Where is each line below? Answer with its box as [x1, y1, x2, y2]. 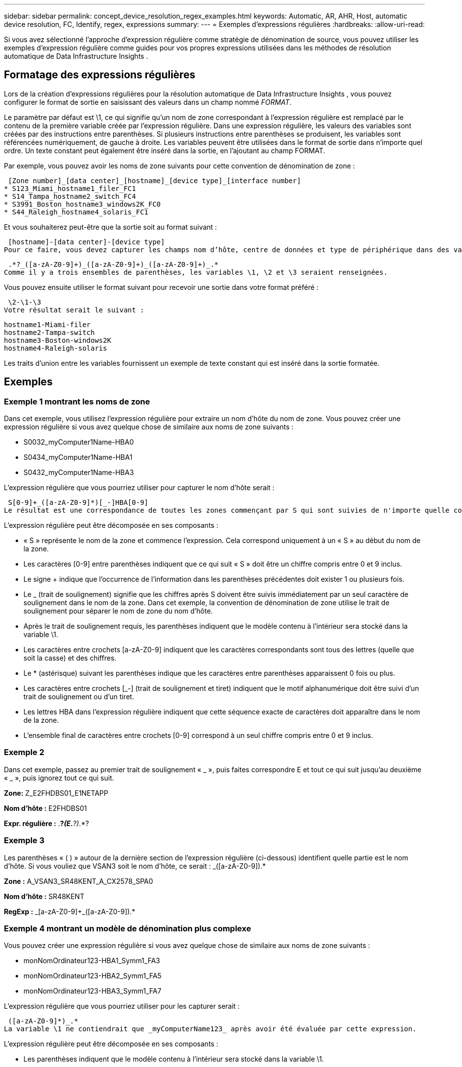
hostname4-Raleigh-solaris [4, 344, 107, 352]
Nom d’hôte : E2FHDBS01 [4, 804, 87, 812]
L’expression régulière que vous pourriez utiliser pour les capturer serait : [4, 1002, 240, 1011]
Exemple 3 [4, 835, 45, 846]
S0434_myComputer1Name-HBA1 [23, 453, 133, 462]
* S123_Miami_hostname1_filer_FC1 [4, 184, 136, 192]
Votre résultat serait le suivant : [4, 306, 144, 314]
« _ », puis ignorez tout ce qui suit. [4, 773, 114, 782]
